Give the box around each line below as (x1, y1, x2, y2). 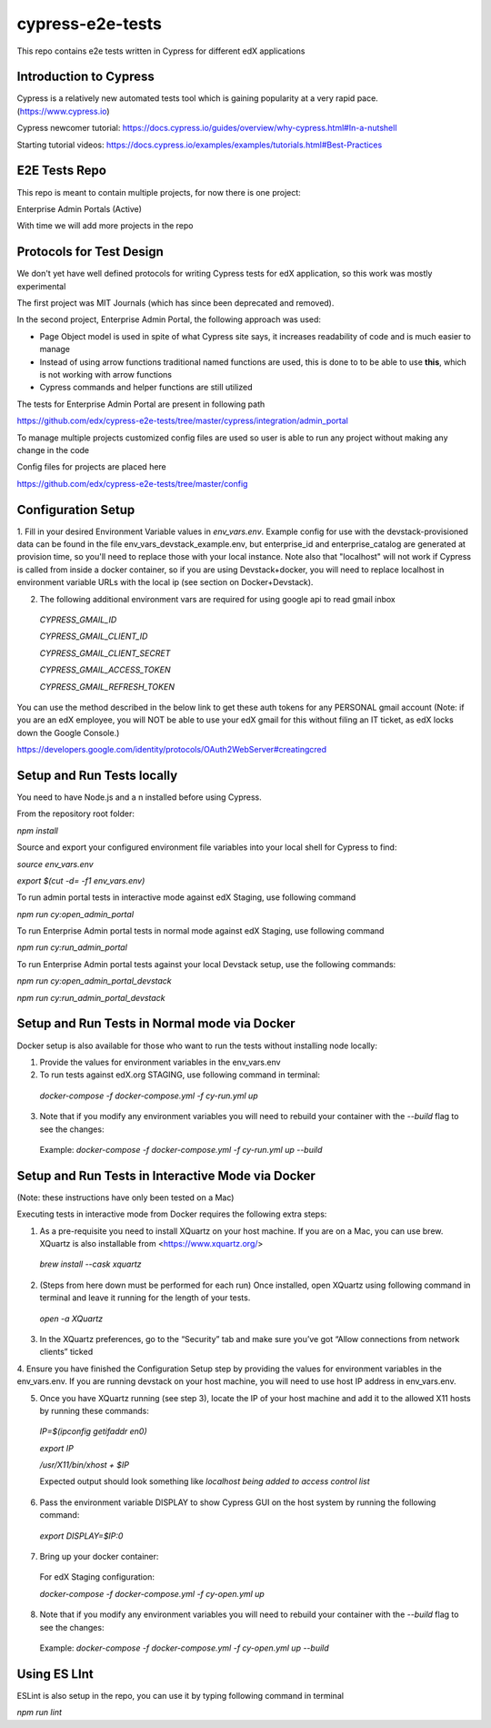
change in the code (16, 444, 90, 455)
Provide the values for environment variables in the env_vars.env (39, 1056, 281, 1067)
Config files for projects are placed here (16, 461, 167, 472)
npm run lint (16, 1707, 63, 1718)
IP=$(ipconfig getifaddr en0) (39, 1426, 147, 1437)
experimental (16, 280, 66, 291)
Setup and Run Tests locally (16, 767, 178, 783)
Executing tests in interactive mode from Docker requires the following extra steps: (16, 1208, 327, 1219)
